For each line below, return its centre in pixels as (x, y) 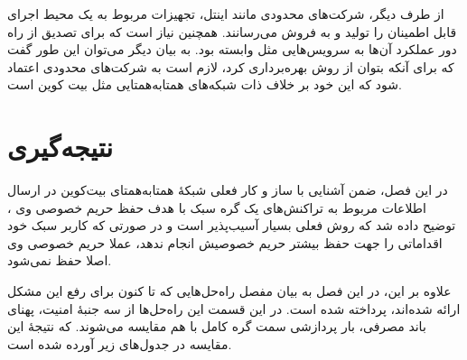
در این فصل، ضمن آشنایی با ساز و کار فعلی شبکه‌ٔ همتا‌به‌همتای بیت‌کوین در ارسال (228, 190)
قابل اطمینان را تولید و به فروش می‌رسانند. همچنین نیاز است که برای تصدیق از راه (232, 31)
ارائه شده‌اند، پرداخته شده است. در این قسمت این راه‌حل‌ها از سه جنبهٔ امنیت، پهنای (234, 308)
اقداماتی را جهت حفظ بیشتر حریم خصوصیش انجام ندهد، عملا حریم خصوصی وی (225, 242)
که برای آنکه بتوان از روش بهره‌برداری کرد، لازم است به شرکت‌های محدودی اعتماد (231, 66)
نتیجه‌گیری (60, 147)
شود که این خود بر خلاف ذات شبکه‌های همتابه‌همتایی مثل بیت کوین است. (205, 84)
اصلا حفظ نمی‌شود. (60, 260)
